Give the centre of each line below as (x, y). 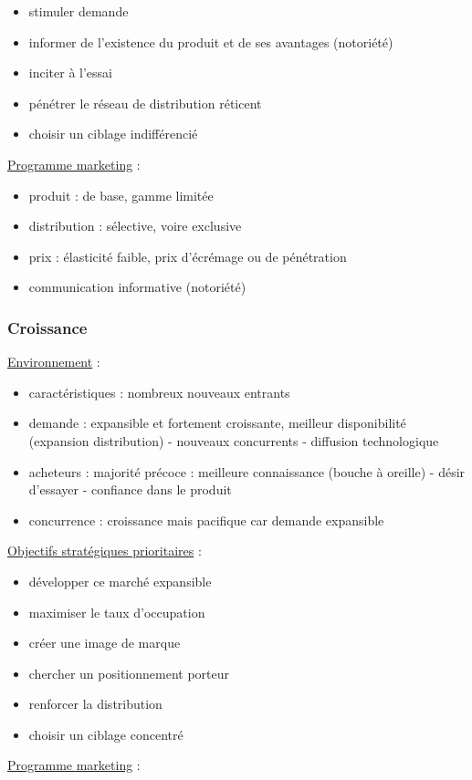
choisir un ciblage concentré (106, 734)
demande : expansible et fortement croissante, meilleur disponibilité (217, 423)
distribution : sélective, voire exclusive (135, 226)
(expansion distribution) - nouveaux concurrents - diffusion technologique (234, 440)
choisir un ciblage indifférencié (113, 134)
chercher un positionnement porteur (129, 673)
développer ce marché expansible (120, 581)
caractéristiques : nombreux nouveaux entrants (159, 392)
